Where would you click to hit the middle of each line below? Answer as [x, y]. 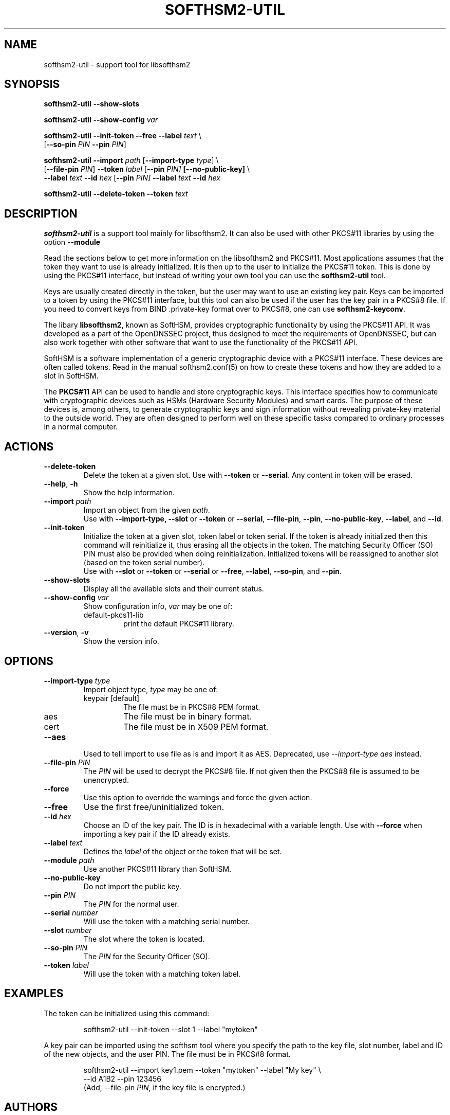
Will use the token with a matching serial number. [166, 921]
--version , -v [66, 633]
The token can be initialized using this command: [127, 1013]
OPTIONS [29, 661]
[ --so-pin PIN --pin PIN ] [85, 145]
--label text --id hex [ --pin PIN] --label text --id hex [132, 178]
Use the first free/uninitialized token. [154, 807]
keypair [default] [111, 698]
